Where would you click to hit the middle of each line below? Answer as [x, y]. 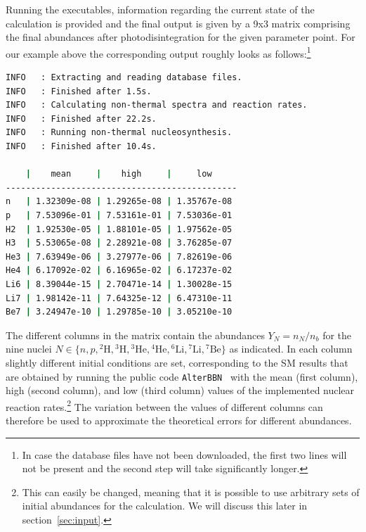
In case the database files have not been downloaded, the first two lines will [184, 454]
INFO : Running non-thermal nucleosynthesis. [119, 133]
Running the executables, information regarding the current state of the [160, 9]
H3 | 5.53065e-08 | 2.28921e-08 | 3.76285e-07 [119, 243]
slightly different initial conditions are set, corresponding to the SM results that [177, 362]
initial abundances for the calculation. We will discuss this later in [165, 506]
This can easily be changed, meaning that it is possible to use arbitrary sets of [191, 492]
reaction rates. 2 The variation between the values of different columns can [164, 405]
